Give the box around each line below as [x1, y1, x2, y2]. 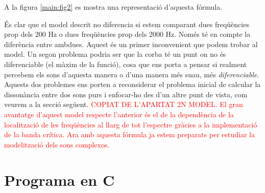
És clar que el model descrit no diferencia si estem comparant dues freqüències [4, 18, 249, 29]
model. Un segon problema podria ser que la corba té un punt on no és [4, 49, 226, 59]
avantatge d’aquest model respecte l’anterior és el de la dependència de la [4, 109, 234, 119]
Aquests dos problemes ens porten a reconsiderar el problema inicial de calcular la [4, 79, 261, 90]
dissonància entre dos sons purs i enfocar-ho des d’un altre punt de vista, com [4, 89, 248, 99]
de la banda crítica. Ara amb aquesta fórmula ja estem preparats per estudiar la [4, 129, 255, 140]
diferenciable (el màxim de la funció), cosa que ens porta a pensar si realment [4, 58, 247, 69]
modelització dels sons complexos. [4, 139, 110, 149]
